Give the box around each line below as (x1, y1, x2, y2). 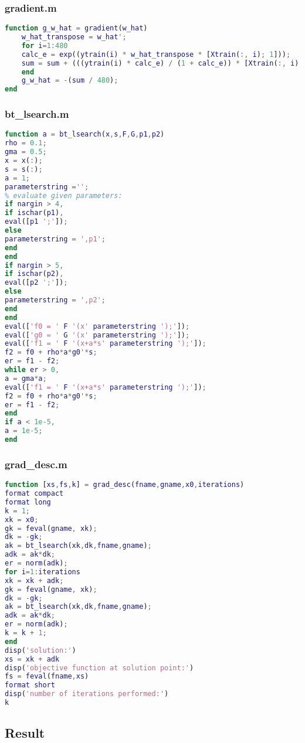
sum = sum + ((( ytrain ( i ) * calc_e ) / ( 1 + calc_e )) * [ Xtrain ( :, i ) (21, 59, 299, 67)
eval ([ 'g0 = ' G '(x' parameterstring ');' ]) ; (5, 330, 190, 339)
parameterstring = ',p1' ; (5, 234, 106, 243)
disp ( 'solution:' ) (5, 646, 76, 655)
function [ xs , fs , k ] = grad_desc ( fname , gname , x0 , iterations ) (5, 480, 245, 489)
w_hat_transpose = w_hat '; (21, 33, 127, 42)
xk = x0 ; (5, 515, 39, 524)
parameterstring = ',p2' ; (5, 296, 106, 305)
